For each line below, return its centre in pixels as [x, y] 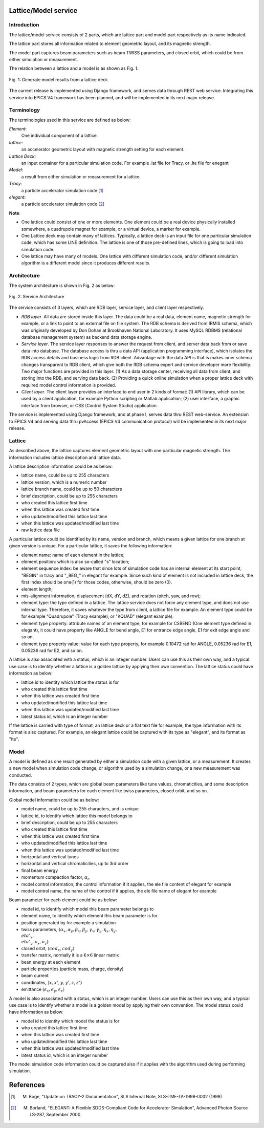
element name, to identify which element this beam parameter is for [89, 916]
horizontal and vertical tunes [50, 857]
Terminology [24, 110]
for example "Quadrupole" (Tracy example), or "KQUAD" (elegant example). [97, 616]
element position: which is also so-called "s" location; [75, 562]
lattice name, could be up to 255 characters [65, 475]
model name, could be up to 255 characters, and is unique [80, 809]
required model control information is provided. [69, 385]
